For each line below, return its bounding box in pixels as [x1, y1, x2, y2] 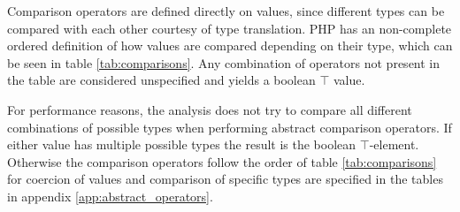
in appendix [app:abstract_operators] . [7, 186, 213, 205]
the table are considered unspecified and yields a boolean [7, 71, 316, 89]
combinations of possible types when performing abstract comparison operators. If [7, 117, 452, 136]
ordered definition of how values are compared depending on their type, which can [7, 36, 453, 55]
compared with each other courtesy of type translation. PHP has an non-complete [7, 19, 452, 37]
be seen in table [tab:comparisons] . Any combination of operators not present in [7, 53, 441, 72]
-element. [369, 135, 419, 154]
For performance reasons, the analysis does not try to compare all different [7, 100, 412, 118]
